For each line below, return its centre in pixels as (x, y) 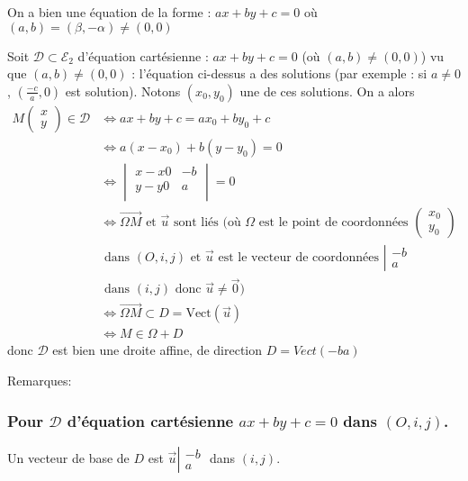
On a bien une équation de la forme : (109, 12)
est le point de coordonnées (333, 222)
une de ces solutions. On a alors (327, 91)
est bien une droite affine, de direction (157, 350)
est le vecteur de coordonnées (299, 257)
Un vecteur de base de (68, 457)
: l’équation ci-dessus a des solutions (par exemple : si (279, 73)
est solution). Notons (123, 91)
